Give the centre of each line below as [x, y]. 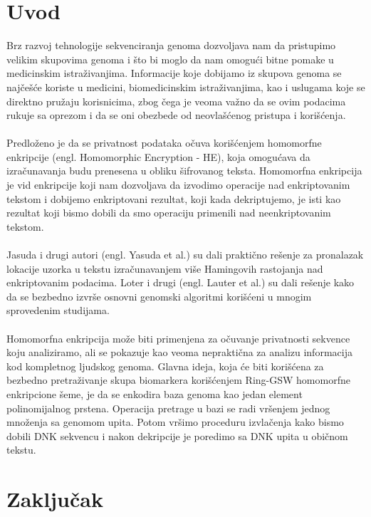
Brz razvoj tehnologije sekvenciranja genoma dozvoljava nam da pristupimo [171, 45]
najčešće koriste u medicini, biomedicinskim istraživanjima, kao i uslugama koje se [186, 87]
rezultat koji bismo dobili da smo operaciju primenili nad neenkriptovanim [169, 213]
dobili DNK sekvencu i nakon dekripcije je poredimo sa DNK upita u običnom [177, 435]
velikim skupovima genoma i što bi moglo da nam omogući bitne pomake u [170, 59]
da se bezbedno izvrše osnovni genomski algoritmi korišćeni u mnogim [159, 296]
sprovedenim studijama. [58, 310]
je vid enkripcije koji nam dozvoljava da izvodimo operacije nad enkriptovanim [178, 185]
